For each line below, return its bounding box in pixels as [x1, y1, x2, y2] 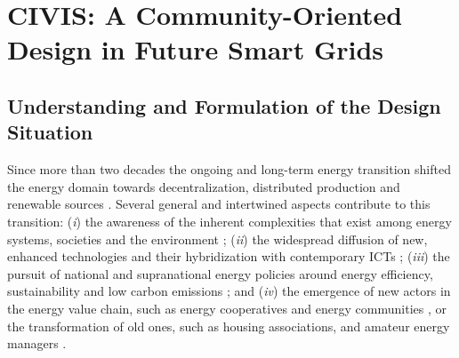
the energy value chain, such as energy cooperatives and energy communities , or [7, 298, 447, 317]
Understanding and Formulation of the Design [7, 91, 441, 119]
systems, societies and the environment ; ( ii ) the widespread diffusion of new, [7, 229, 428, 248]
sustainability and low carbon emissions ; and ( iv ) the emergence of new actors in [7, 282, 451, 300]
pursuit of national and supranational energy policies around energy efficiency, [7, 264, 433, 282]
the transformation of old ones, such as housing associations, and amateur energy [7, 316, 450, 335]
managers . [7, 334, 67, 353]
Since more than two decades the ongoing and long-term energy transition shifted [7, 160, 451, 179]
